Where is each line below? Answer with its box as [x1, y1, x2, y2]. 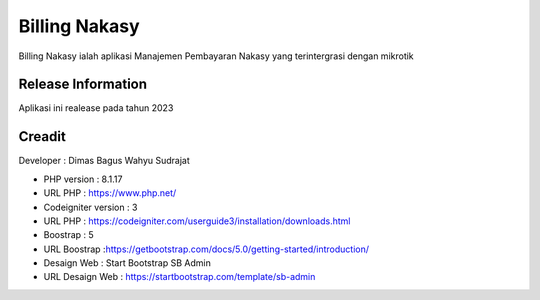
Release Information [18, 76, 148, 93]
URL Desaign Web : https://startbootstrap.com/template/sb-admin [43, 271, 316, 283]
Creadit [18, 128, 67, 145]
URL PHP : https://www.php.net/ [43, 187, 177, 199]
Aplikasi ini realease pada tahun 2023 [18, 102, 174, 114]
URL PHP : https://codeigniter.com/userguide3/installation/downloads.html [43, 215, 351, 227]
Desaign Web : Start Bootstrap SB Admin [43, 257, 212, 269]
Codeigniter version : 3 [43, 201, 138, 213]
